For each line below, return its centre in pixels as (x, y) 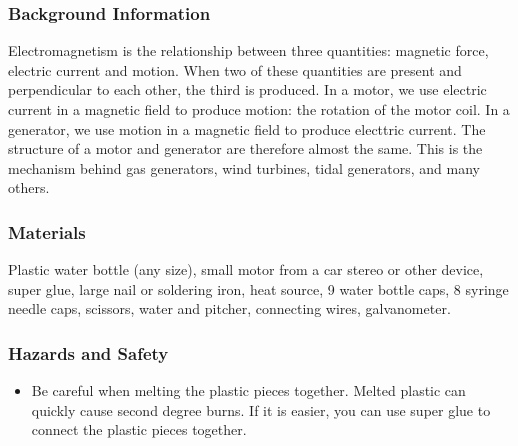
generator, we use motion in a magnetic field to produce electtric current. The (247, 128)
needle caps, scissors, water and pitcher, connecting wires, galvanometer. (229, 308)
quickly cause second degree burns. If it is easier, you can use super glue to (261, 409)
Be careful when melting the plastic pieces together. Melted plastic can (248, 390)
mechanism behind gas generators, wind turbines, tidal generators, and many (244, 167)
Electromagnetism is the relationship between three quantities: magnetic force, (248, 50)
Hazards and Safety (88, 352)
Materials (47, 231)
